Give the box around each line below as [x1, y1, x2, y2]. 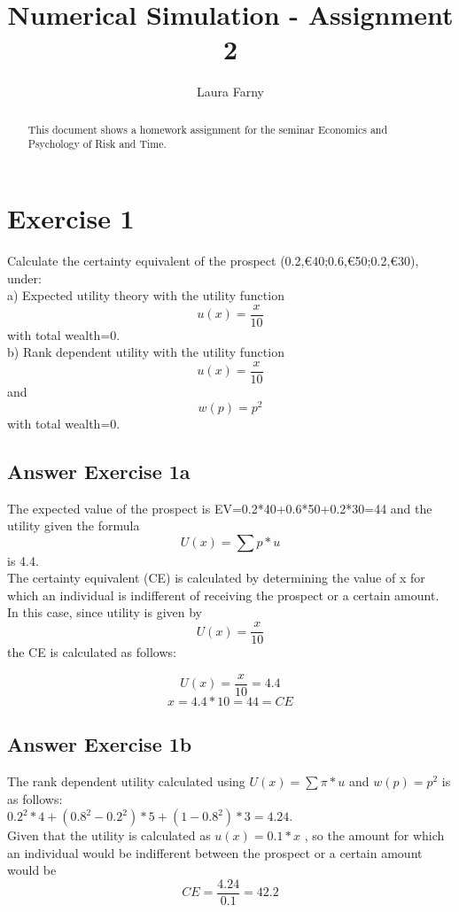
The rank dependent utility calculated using [7, 772, 245, 790]
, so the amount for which [304, 826, 445, 845]
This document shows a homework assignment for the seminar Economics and [27, 121, 388, 136]
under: [7, 268, 42, 287]
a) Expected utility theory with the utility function [7, 286, 284, 305]
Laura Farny [197, 82, 264, 101]
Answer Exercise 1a [7, 457, 191, 484]
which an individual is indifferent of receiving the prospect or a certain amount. [7, 585, 440, 604]
